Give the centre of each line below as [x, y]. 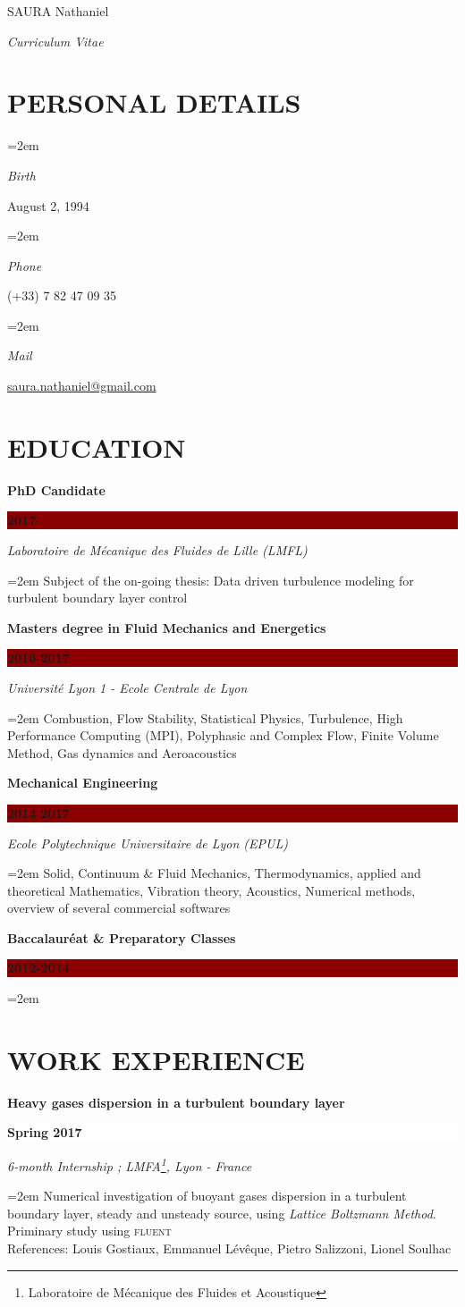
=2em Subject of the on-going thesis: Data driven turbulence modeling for [211, 580]
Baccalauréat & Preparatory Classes [122, 937]
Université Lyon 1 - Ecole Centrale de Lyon [127, 687]
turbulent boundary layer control [97, 598]
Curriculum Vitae [55, 41]
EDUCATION [97, 447]
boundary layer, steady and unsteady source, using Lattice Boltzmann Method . [222, 1213]
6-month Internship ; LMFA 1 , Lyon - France [130, 1164]
